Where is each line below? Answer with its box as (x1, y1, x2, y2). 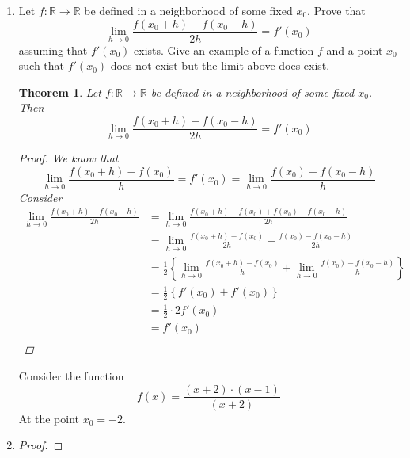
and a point (326, 41, 383, 58)
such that (18, 57, 65, 74)
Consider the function (18, 367, 124, 384)
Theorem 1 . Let (18, 83, 101, 100)
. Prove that (307, 2, 366, 18)
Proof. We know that (18, 150, 119, 166)
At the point (18, 410, 80, 426)
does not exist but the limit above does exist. (110, 57, 330, 74)
